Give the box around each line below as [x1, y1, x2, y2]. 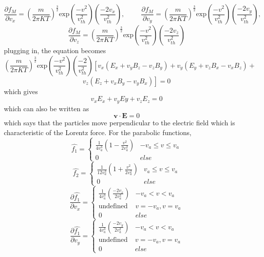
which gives [4, 86, 38, 96]
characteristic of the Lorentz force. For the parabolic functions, [4, 127, 192, 137]
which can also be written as [4, 103, 89, 113]
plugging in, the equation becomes [4, 45, 106, 55]
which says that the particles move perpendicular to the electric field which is [4, 118, 235, 128]
